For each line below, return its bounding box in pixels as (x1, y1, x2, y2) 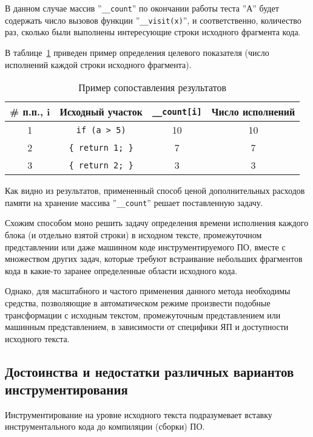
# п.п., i (10, 105, 50, 119)
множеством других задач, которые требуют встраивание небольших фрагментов (5, 252, 303, 265)
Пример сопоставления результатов (78, 80, 226, 95)
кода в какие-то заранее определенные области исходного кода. (5, 264, 238, 277)
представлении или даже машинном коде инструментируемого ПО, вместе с (5, 240, 286, 253)
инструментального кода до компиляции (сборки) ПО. (5, 420, 205, 433)
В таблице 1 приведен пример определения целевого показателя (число (5, 46, 269, 58)
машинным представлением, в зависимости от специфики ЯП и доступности (5, 320, 289, 333)
